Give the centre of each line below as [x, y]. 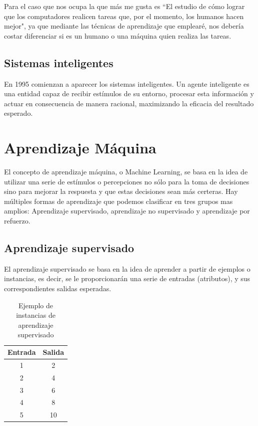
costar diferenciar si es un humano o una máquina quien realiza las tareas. [118, 35]
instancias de [36, 315]
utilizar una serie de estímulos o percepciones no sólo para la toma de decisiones [127, 181]
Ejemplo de [36, 305]
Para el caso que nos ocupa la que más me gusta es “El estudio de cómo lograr [124, 6]
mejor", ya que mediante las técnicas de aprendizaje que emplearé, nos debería [124, 26]
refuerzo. [17, 221]
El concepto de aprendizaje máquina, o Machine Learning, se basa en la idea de [126, 172]
